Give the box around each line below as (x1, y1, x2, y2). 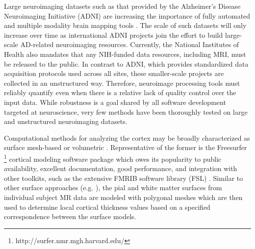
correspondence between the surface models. (4, 211, 136, 222)
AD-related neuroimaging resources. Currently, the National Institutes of (20, 39, 239, 50)
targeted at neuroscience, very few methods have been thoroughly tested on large (4, 106, 248, 117)
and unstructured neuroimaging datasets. (4, 116, 127, 126)
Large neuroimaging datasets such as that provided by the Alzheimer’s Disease (4, 1, 241, 11)
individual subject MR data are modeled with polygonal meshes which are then (4, 192, 243, 202)
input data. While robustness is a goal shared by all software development (4, 97, 226, 107)
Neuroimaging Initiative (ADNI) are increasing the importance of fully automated (4, 10, 251, 21)
